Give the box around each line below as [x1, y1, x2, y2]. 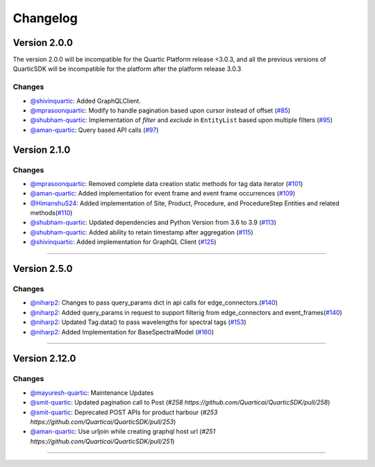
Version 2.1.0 [12, 144, 71, 155]
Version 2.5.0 [12, 263, 73, 275]
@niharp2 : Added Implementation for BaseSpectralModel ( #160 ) [30, 328, 215, 336]
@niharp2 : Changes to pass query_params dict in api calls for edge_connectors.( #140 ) [30, 298, 278, 307]
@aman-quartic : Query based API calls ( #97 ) [30, 126, 159, 134]
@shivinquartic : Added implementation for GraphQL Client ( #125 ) [30, 238, 217, 246]
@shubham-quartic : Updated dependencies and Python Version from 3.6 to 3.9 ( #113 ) [30, 219, 277, 227]
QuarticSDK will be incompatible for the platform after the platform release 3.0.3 [12, 65, 242, 73]
